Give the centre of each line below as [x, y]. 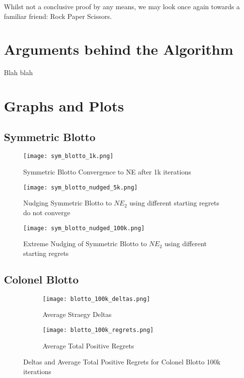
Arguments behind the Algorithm [119, 49]
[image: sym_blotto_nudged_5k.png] [81, 187]
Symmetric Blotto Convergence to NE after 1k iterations [107, 172]
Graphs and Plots [64, 106]
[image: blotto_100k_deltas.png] [96, 299]
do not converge [47, 212]
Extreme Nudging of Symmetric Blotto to [85, 244]
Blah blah [18, 72]
